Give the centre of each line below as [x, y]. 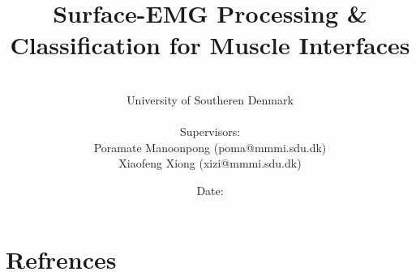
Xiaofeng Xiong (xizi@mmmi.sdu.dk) [210, 163]
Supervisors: [210, 132]
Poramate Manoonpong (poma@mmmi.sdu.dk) [210, 147]
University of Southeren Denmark [210, 99]
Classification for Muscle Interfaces [210, 45]
